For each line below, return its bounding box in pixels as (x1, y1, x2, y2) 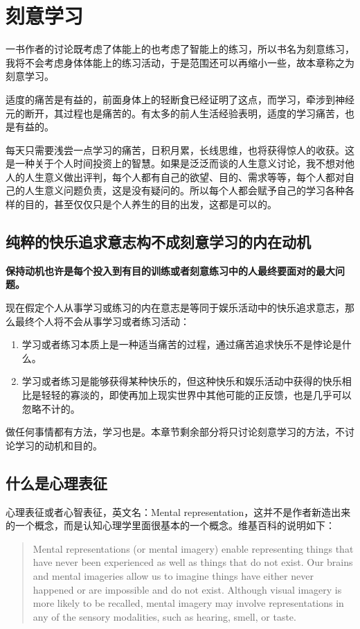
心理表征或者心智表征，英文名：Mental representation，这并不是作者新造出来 (6, 504, 351, 519)
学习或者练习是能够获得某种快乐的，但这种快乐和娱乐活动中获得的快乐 (21, 374, 342, 388)
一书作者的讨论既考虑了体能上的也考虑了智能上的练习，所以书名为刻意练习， (6, 42, 354, 56)
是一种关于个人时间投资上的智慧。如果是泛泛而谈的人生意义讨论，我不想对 (6, 156, 345, 171)
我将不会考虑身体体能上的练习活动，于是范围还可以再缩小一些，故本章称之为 (6, 55, 354, 69)
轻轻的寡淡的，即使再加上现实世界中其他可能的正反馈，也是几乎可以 (41, 388, 352, 402)
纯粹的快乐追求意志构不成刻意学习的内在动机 (6, 231, 311, 252)
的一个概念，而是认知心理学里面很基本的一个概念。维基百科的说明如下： (6, 518, 335, 533)
